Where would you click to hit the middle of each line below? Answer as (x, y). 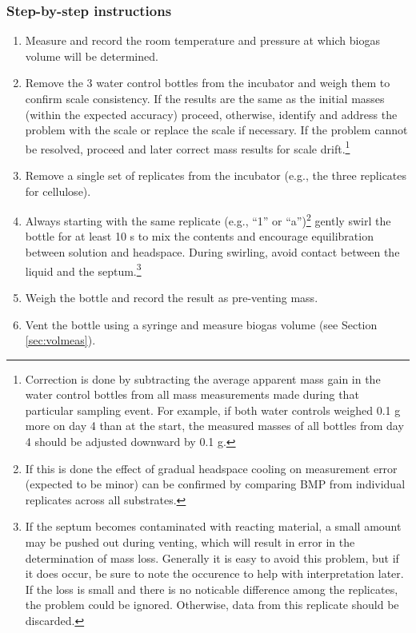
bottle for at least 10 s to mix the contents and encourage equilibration (199, 236)
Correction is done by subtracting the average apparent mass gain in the (203, 378)
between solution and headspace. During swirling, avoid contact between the (212, 252)
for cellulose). (58, 191)
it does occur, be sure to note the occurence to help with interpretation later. (214, 573)
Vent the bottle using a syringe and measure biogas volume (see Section (201, 324)
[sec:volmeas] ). (60, 340)
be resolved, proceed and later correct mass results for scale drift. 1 (188, 147)
